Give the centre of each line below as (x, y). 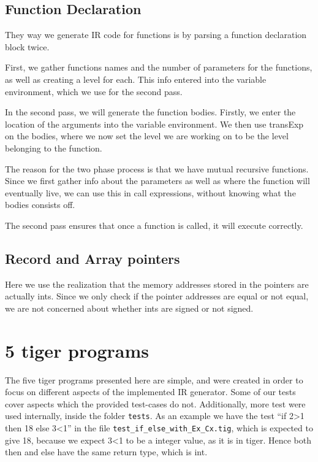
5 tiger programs (77, 350)
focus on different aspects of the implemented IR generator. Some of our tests (150, 392)
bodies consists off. (40, 205)
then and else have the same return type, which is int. (106, 452)
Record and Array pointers (93, 258)
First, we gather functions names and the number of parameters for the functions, (159, 67)
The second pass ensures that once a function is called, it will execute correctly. (154, 225)
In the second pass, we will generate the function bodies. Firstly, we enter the (150, 112)
